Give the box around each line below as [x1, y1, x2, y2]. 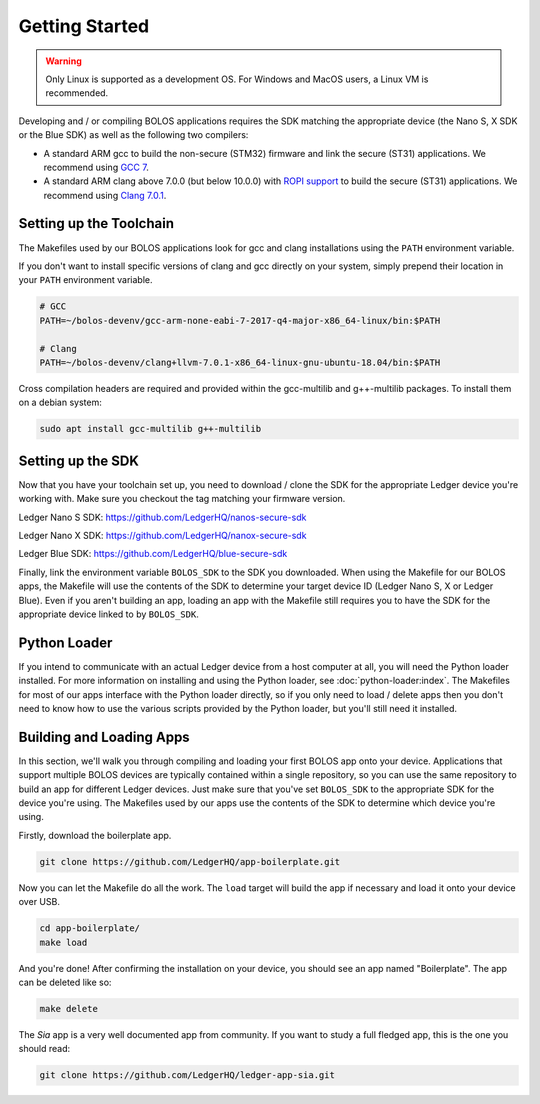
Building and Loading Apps [18, 728, 190, 745]
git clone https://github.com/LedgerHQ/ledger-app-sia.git [39, 1070, 335, 1081]
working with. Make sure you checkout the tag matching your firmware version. [18, 493, 346, 505]
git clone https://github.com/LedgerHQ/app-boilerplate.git [39, 856, 341, 867]
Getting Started [18, 15, 150, 37]
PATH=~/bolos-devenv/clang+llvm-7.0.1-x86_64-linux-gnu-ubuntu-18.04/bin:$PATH [39, 356, 441, 368]
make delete [39, 1003, 99, 1014]
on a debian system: [18, 396, 102, 409]
